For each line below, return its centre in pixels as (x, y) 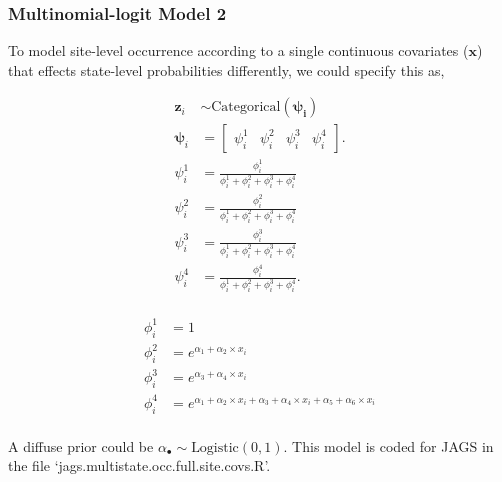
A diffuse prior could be (81, 445)
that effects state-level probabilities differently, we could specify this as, (226, 69)
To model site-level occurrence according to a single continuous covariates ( (238, 50)
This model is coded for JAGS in (393, 445)
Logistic (215, 447)
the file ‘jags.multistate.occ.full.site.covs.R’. (139, 465)
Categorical (246, 107)
